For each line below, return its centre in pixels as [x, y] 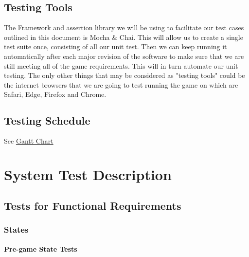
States [16, 229]
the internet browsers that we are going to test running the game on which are [121, 84]
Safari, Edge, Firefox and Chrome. [55, 94]
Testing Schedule [47, 120]
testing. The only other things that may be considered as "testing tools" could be [124, 75]
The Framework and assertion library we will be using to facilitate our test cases [124, 28]
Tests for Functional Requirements [93, 205]
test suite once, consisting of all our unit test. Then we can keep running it [116, 46]
